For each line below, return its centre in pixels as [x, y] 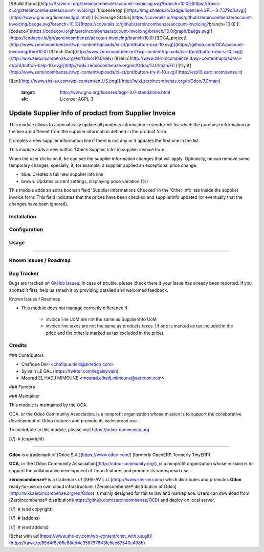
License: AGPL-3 [77, 99]
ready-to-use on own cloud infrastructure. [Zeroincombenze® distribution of [86, 486]
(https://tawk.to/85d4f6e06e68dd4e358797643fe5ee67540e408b [76, 543]
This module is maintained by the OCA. [48, 405]
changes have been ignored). [39, 204]
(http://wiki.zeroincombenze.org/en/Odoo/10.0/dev [60, 58]
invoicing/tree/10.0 [28, 51]
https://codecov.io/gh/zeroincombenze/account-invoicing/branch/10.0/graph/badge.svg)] [122, 31]
